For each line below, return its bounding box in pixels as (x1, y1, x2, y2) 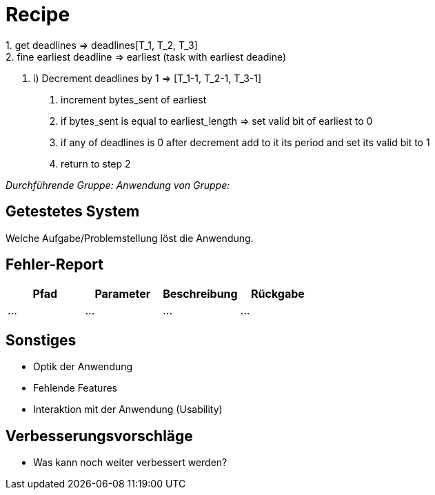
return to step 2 (61, 157, 131, 170)
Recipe (6, 3, 70, 26)
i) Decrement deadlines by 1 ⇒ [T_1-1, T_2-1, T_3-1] (33, 72, 262, 84)
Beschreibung (163, 287, 238, 301)
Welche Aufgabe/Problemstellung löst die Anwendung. (6, 232, 254, 244)
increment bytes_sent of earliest (61, 93, 207, 105)
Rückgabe (251, 287, 305, 301)
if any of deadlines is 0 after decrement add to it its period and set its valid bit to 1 (61, 136, 430, 148)
